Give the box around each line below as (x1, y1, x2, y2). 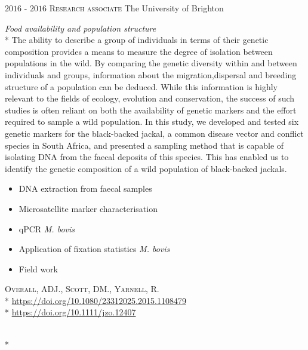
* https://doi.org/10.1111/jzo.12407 (5, 306, 136, 318)
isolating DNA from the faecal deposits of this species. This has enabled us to (5, 151, 289, 163)
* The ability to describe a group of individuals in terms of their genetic (5, 33, 269, 46)
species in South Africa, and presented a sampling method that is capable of (5, 139, 284, 151)
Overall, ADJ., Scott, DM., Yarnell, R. (5, 283, 159, 295)
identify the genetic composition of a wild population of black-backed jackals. (5, 162, 287, 174)
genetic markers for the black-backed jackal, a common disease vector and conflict (5, 127, 304, 139)
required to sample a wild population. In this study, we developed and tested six (5, 115, 299, 128)
